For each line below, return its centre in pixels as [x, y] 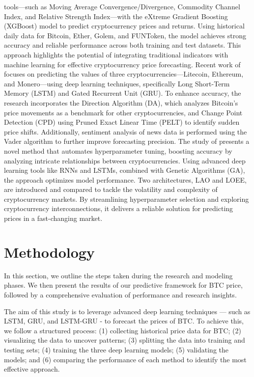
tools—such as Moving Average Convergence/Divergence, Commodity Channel [122, 6]
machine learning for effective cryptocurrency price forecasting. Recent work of [122, 64]
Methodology [49, 252]
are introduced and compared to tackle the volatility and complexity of [111, 189]
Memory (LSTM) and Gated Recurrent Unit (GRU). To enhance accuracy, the [123, 93]
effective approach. [32, 369]
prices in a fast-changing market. [53, 218]
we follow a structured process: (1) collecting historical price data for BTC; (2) [123, 330]
